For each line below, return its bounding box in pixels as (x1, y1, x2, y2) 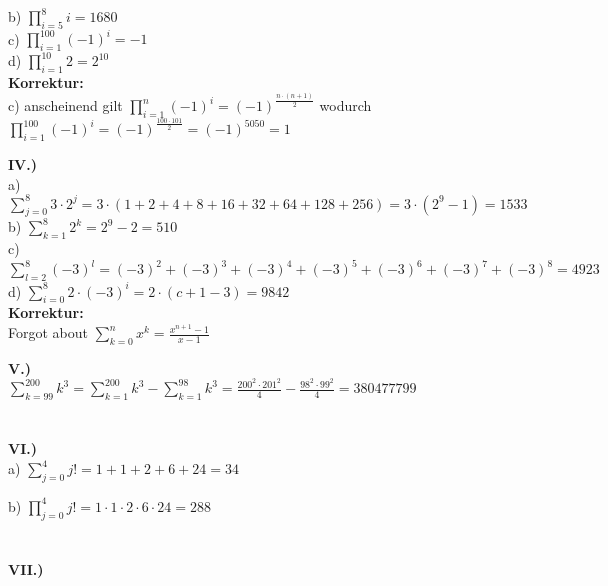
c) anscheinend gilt (8, 95, 123, 115)
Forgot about (8, 322, 88, 343)
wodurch (319, 95, 372, 115)
